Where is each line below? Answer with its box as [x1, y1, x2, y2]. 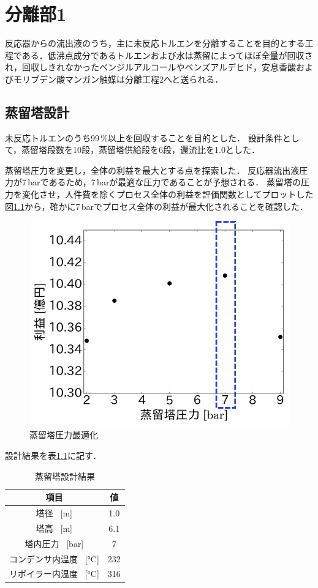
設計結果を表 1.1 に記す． [5, 449, 102, 461]
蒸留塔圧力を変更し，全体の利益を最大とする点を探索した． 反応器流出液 [5, 163, 300, 176]
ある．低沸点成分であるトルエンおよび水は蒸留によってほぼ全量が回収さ [21, 48, 313, 61]
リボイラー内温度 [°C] [9, 567, 99, 580]
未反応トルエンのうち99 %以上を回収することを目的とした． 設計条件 [5, 131, 282, 144]
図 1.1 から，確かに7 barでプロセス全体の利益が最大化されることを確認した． [5, 199, 309, 212]
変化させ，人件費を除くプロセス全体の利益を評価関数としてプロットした [21, 188, 314, 201]
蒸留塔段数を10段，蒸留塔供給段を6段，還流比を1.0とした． [21, 143, 260, 156]
